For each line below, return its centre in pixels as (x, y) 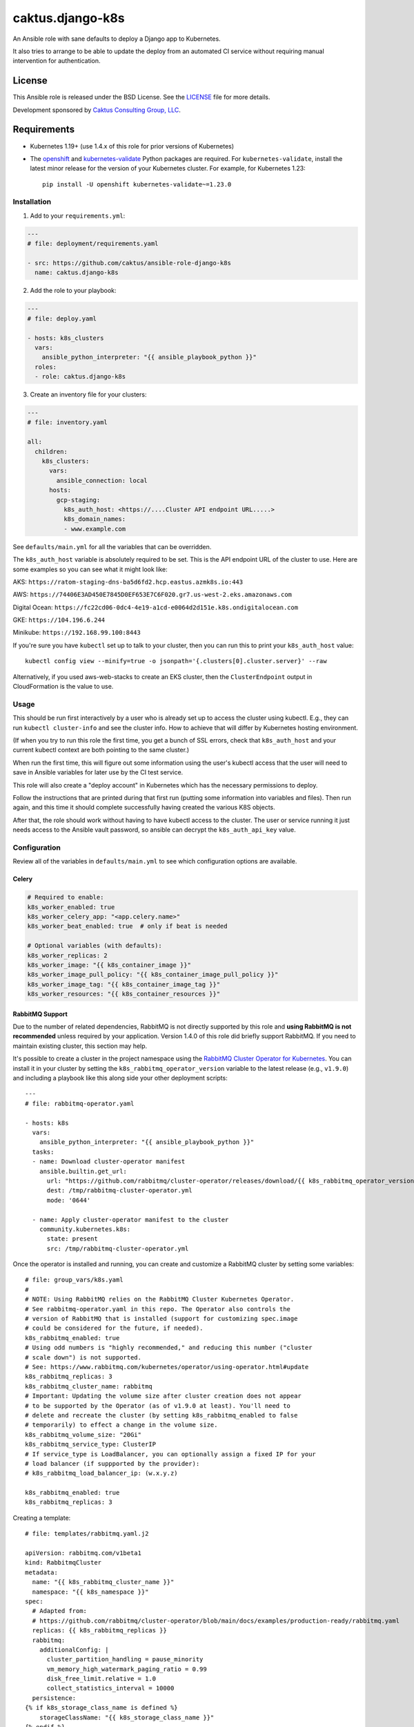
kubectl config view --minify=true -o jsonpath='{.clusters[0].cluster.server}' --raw (176, 661)
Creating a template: (42, 1518)
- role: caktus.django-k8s (80, 377)
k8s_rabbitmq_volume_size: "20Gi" (83, 1434)
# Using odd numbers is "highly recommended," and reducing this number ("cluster (169, 1348)
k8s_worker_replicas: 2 (68, 955)
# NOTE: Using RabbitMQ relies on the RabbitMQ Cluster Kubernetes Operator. (160, 1299)
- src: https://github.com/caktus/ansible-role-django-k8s (129, 263)
